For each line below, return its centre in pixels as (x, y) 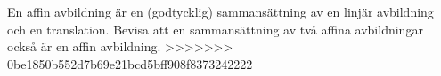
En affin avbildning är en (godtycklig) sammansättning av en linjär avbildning (220, 12)
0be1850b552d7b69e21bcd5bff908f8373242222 (130, 63)
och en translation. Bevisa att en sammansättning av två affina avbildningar (215, 29)
